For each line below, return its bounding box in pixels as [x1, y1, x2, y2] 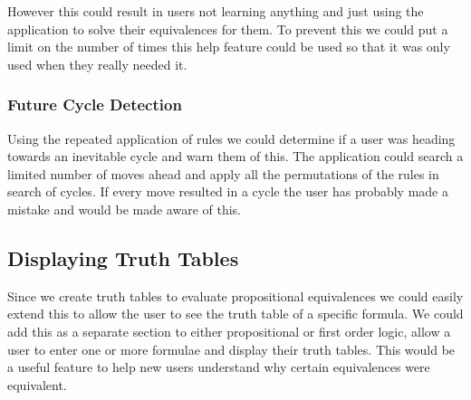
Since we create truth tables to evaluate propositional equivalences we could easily [7, 286, 464, 305]
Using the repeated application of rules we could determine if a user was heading [7, 129, 456, 148]
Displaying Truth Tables [7, 243, 239, 271]
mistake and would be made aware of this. [7, 199, 242, 218]
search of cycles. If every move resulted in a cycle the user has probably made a [7, 182, 449, 201]
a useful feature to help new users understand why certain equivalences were [7, 357, 430, 376]
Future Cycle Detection [7, 93, 182, 116]
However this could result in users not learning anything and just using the [7, 2, 424, 20]
